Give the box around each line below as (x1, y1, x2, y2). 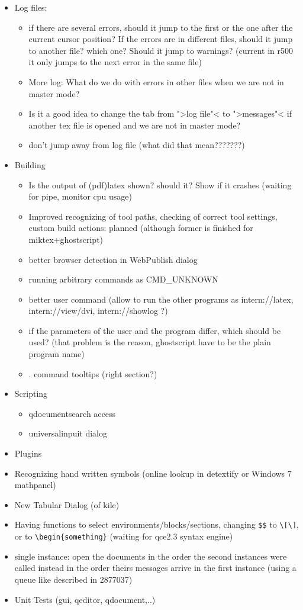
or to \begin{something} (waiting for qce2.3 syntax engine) (14, 530, 233, 542)
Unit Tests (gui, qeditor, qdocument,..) (14, 593, 156, 605)
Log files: (14, 1, 47, 13)
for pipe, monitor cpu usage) (28, 190, 132, 203)
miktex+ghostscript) (28, 233, 104, 245)
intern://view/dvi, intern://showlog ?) (28, 304, 168, 317)
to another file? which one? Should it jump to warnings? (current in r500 (28, 44, 293, 56)
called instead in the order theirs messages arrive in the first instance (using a (14, 561, 296, 574)
